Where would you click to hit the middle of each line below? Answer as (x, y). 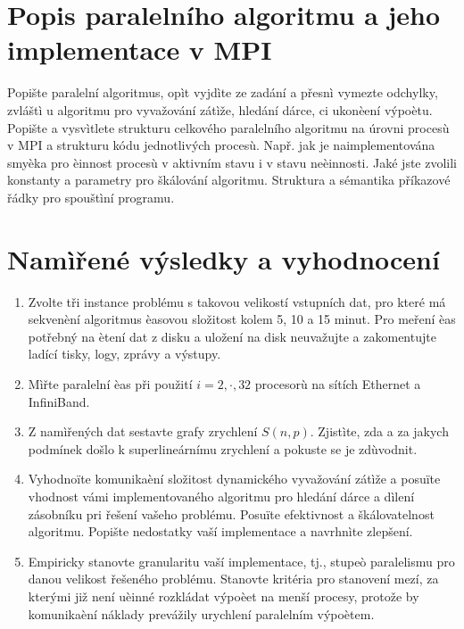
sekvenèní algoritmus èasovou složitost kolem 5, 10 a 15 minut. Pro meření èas (242, 319)
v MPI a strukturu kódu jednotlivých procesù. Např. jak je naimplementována (221, 145)
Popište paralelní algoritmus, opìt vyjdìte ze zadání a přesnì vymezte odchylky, (223, 92)
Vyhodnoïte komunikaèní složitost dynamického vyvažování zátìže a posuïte (234, 479)
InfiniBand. (59, 401)
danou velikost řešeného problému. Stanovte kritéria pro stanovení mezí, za (233, 579)
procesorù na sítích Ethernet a (338, 383)
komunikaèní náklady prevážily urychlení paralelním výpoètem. (201, 613)
